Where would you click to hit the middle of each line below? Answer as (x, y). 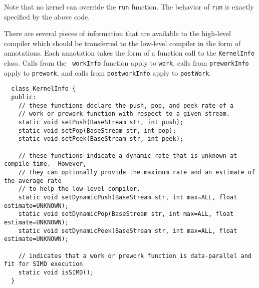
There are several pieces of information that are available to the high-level (117, 33)
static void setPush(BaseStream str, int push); (101, 122)
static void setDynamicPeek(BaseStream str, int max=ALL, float (128, 231)
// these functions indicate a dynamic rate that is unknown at (128, 156)
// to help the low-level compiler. (79, 189)
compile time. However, (45, 164)
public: (24, 97)
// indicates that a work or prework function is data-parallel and (135, 256)
